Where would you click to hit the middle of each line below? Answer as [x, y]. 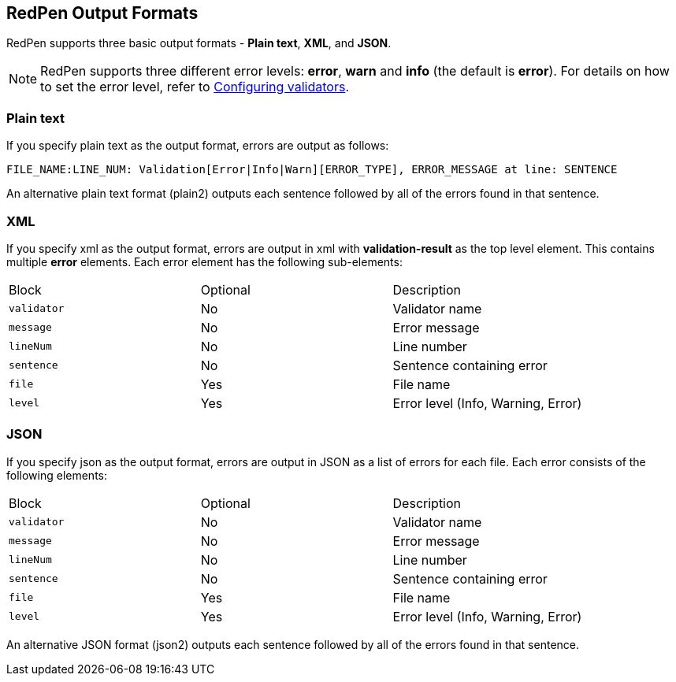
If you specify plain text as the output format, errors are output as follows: [198, 146]
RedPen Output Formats [102, 13]
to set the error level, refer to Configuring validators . [195, 87]
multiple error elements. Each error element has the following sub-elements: [204, 261]
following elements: [57, 475]
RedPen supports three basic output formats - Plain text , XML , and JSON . [199, 43]
